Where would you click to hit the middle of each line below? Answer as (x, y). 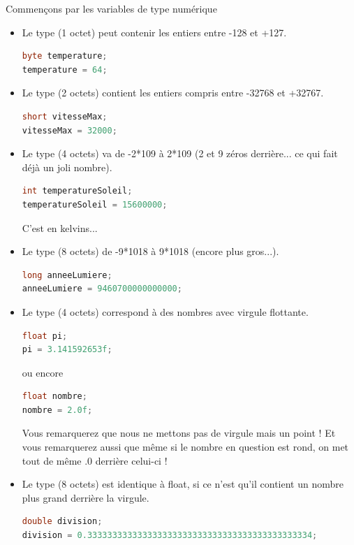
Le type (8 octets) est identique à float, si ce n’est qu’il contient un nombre (183, 484)
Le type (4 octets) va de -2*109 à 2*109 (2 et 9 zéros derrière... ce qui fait (180, 153)
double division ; (62, 522)
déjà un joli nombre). (67, 167)
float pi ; (45, 336)
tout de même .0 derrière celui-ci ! (95, 460)
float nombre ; (54, 397)
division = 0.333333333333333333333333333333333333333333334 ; (170, 536)
